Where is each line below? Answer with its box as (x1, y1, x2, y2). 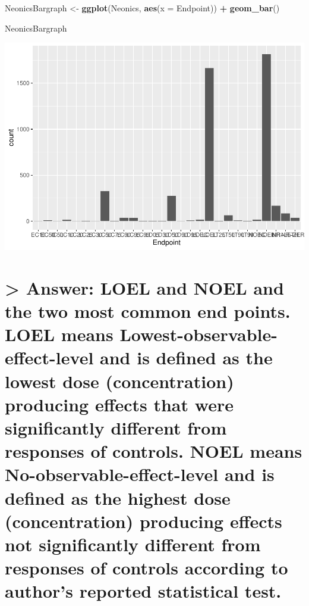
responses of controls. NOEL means (5, 439, 302, 463)
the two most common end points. (5, 299, 291, 323)
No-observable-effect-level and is (5, 462, 275, 486)
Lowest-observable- (119, 322, 278, 346)
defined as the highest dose (5, 485, 231, 510)
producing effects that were (5, 392, 234, 416)
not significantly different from (5, 532, 261, 556)
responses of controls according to (5, 555, 288, 580)
